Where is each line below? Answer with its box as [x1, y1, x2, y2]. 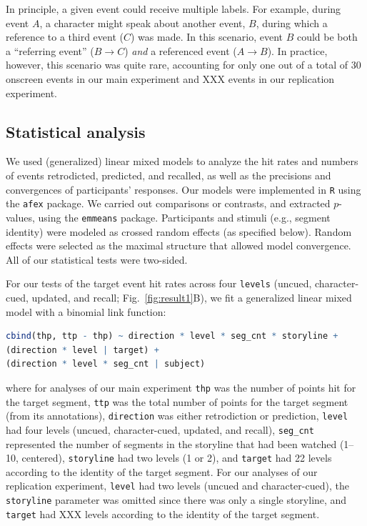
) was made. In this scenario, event [131, 29, 283, 44]
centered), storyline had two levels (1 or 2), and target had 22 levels [21, 450, 332, 465]
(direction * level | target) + [6, 344, 159, 355]
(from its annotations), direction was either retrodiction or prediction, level [6, 408, 348, 423]
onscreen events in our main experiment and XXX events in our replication [6, 71, 335, 86]
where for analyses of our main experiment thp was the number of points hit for [6, 379, 356, 394]
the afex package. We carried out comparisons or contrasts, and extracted [6, 196, 331, 211]
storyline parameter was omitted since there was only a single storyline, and [6, 492, 347, 507]
